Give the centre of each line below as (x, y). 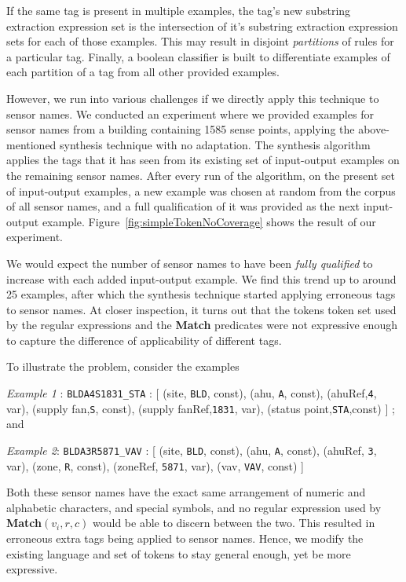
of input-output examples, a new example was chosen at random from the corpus (201, 190)
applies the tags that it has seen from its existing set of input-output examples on (203, 160)
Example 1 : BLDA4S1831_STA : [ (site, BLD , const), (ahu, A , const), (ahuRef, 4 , (192, 393)
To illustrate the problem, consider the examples (123, 366)
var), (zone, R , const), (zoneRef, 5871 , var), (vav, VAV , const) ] (155, 465)
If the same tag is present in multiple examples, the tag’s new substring (179, 10)
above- (374, 129)
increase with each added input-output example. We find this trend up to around (201, 278)
